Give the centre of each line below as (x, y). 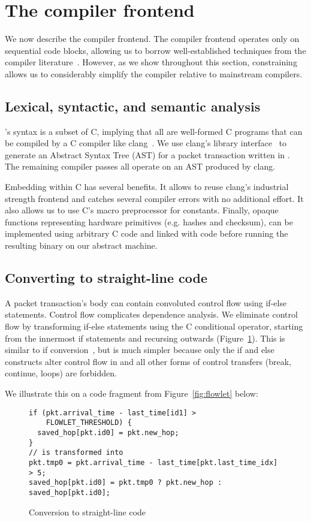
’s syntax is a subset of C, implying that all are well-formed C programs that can (154, 131)
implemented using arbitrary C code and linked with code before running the (147, 233)
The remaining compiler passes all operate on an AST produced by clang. (140, 166)
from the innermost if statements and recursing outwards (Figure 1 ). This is (145, 338)
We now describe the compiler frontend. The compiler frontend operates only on (152, 39)
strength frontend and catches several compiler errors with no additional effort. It (154, 198)
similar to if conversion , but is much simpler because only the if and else (140, 350)
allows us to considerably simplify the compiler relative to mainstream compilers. (154, 73)
